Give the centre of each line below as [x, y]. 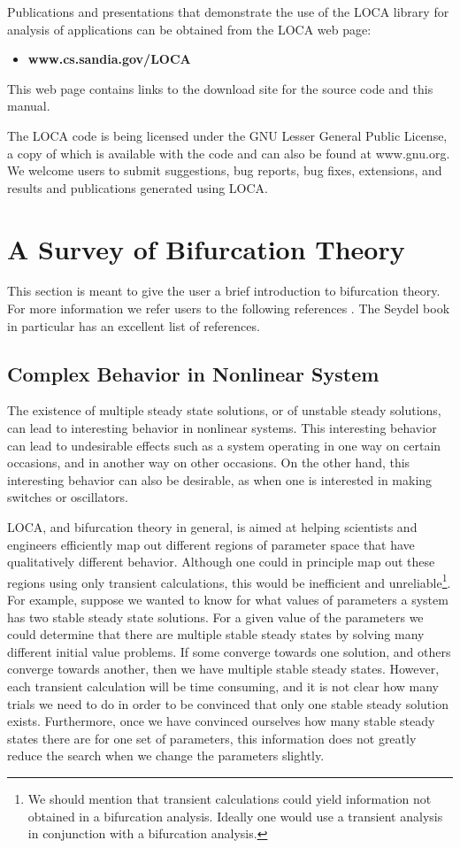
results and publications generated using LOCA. [138, 187]
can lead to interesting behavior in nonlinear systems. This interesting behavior [222, 428]
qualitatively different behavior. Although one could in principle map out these [221, 562]
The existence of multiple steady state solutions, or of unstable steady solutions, [224, 410]
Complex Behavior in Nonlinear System [193, 373]
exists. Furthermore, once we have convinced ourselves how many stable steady [221, 721]
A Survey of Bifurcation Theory [206, 248]
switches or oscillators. [68, 497]
